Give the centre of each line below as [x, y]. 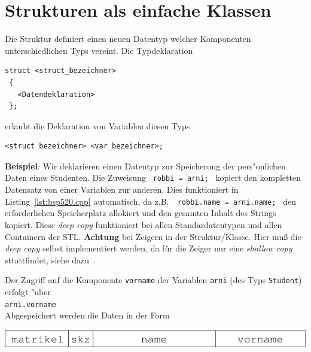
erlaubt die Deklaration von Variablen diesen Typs [97, 125]
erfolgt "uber [28, 292]
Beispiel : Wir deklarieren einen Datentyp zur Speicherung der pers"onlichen [145, 166]
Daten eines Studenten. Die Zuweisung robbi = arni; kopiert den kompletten [153, 177]
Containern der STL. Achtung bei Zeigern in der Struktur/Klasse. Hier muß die [153, 236]
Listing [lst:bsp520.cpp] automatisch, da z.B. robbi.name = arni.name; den [150, 201]
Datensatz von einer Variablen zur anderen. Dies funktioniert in [122, 189]
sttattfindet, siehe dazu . [50, 260]
